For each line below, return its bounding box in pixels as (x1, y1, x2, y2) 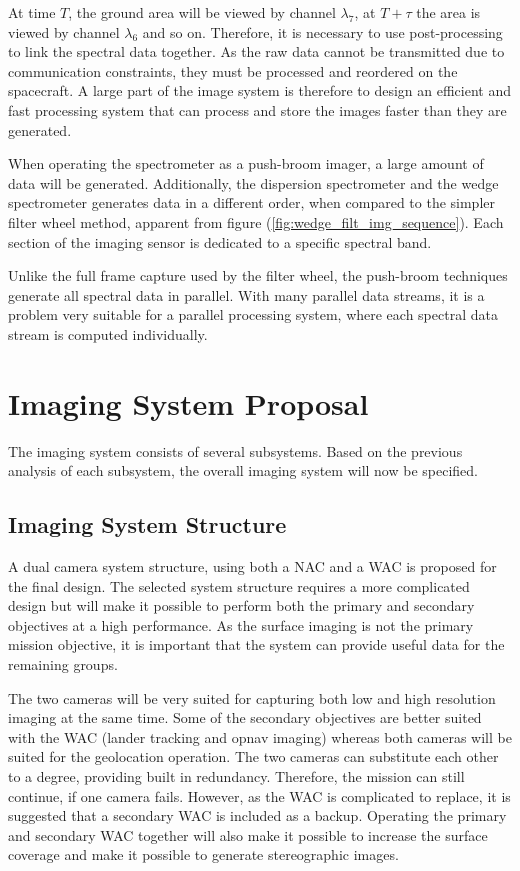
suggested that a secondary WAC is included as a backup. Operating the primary (8, 805, 507, 826)
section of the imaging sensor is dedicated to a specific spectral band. (8, 231, 432, 252)
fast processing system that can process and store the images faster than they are (8, 99, 507, 120)
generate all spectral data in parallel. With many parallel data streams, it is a (8, 284, 485, 305)
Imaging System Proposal (8, 382, 369, 423)
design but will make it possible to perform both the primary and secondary (8, 595, 475, 616)
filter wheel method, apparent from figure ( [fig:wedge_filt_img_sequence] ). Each (8, 211, 504, 232)
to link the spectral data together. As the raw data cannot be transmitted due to (8, 41, 505, 62)
